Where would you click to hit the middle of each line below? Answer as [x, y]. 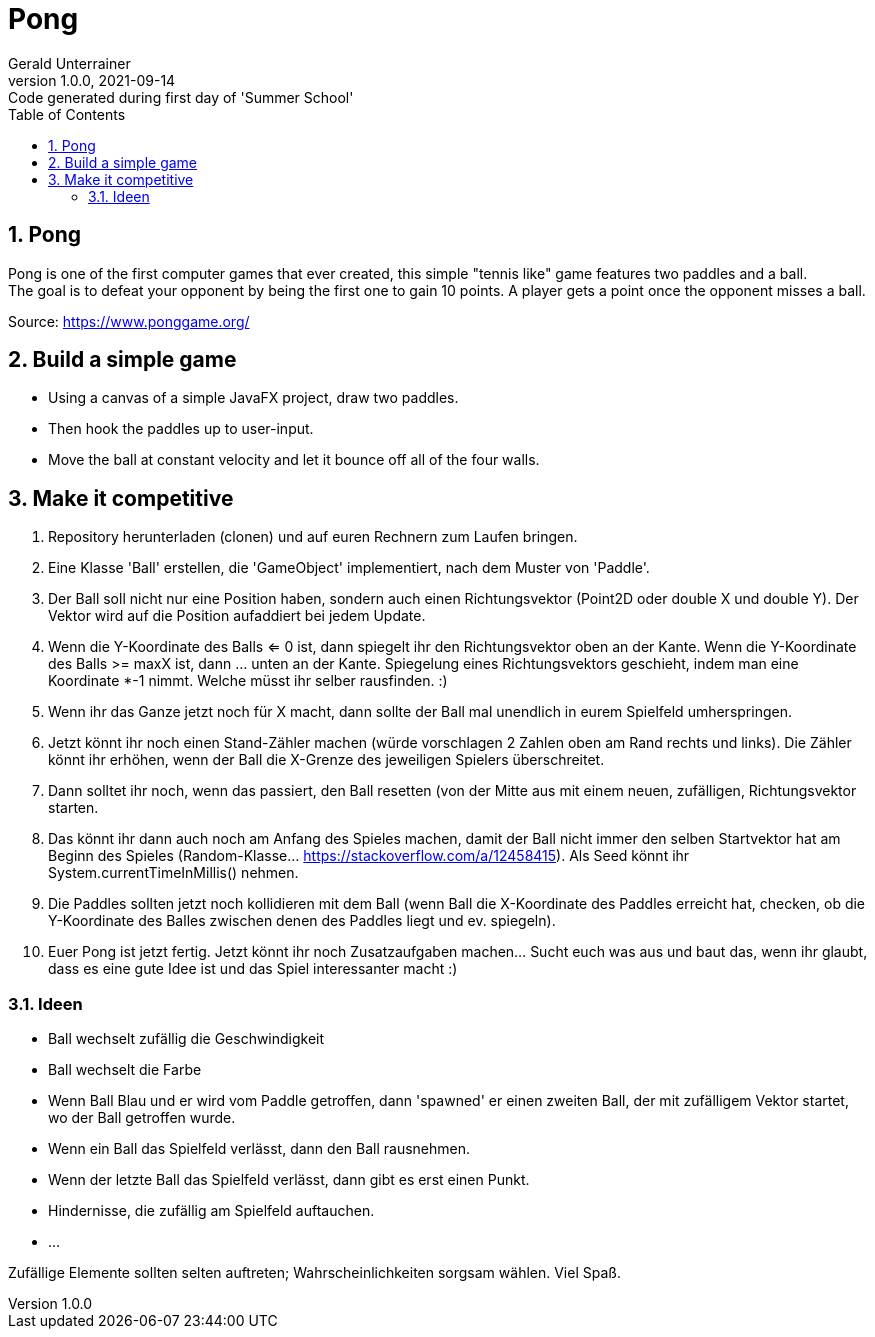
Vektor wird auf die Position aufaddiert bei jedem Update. [237, 616]
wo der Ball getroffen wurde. [142, 1118]
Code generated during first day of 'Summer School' [181, 97]
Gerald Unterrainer [69, 63]
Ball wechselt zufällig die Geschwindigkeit [186, 1039]
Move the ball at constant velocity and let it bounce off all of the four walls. [294, 460]
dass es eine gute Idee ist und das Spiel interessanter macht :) [253, 969]
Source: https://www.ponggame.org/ [129, 321]
